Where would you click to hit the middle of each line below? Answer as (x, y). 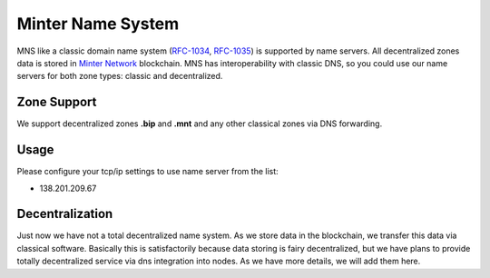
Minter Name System (98, 24)
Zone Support (57, 102)
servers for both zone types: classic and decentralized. (120, 76)
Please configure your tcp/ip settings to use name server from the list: (147, 172)
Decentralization (65, 214)
